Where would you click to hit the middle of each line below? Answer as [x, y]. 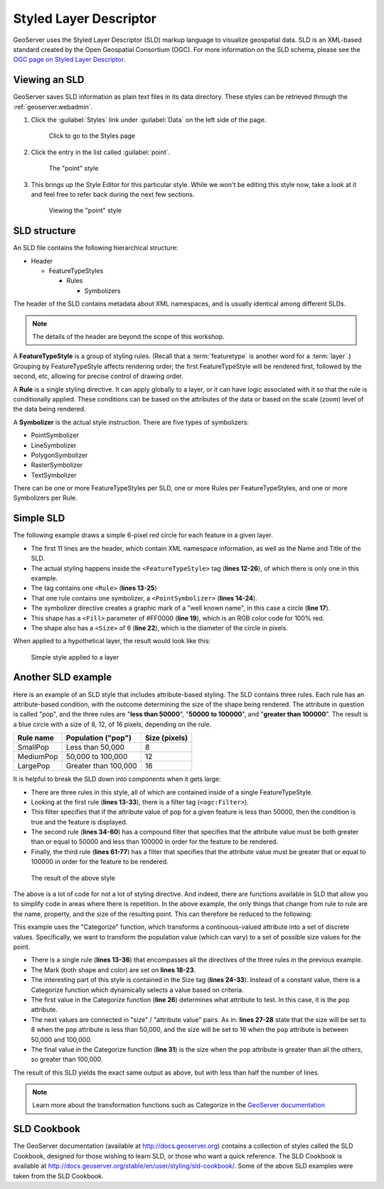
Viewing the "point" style [85, 210]
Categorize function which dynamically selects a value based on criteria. [138, 990]
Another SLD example [63, 678]
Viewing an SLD [49, 80]
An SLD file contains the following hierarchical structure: [96, 248]
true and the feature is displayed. [79, 822]
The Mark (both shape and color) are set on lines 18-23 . [113, 969]
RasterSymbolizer [57, 465]
